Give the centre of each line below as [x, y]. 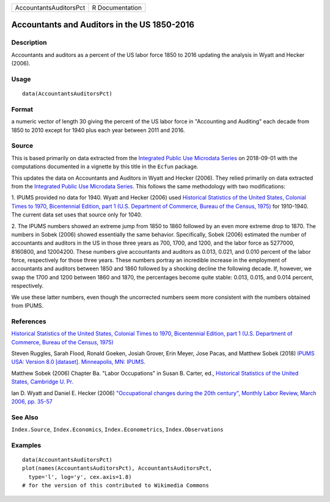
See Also [25, 417]
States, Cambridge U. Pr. [42, 382]
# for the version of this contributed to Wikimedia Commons [116, 485]
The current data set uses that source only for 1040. [77, 215]
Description [29, 43]
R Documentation [117, 8]
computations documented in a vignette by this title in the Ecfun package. [105, 167]
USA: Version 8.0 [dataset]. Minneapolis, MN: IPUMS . [79, 362]
